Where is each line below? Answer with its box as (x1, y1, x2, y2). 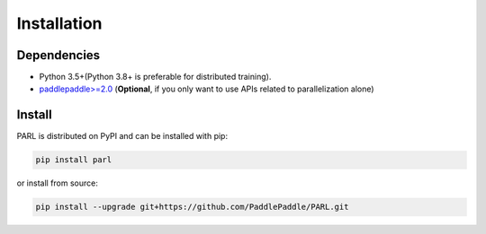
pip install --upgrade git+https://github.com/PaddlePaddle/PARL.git (35, 202, 349, 212)
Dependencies (16, 48, 101, 63)
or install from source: (16, 178, 98, 188)
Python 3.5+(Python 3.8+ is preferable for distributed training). (39, 72, 272, 82)
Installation (16, 13, 103, 33)
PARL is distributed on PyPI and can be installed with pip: (16, 131, 229, 142)
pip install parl (35, 155, 112, 165)
